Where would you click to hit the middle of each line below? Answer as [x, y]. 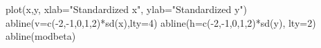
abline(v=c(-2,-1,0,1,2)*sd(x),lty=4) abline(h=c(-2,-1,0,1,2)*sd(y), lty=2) [161, 22]
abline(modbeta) [41, 36]
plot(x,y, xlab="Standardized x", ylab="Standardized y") [126, 9]
